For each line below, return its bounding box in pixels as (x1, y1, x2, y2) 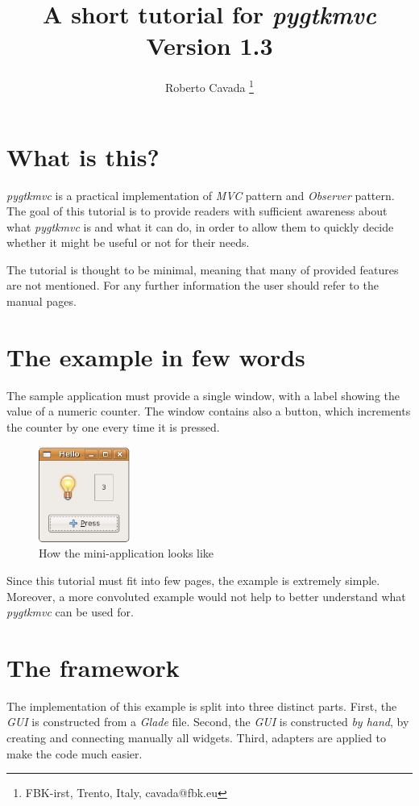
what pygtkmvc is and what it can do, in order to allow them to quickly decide (6, 218, 394, 235)
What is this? (6, 140, 160, 173)
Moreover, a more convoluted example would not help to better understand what (6, 587, 406, 604)
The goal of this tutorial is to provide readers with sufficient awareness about (6, 203, 388, 219)
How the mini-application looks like (39, 545, 214, 562)
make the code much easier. (6, 745, 143, 762)
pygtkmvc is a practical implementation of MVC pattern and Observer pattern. (6, 186, 395, 203)
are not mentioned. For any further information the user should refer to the (6, 277, 379, 294)
